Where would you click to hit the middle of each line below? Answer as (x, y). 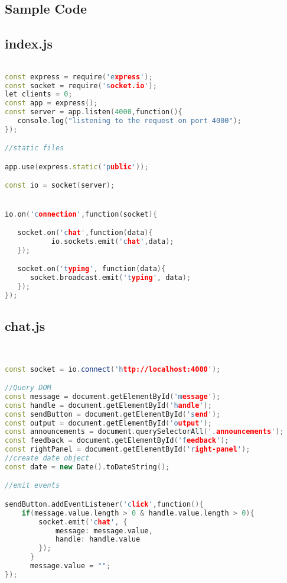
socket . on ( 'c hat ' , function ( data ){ (85, 233)
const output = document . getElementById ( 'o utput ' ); (108, 423)
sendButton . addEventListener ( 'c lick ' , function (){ (104, 504)
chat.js (25, 326)
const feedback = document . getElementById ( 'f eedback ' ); (117, 441)
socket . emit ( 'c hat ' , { (83, 522)
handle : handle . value (98, 539)
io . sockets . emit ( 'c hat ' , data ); (112, 242)
